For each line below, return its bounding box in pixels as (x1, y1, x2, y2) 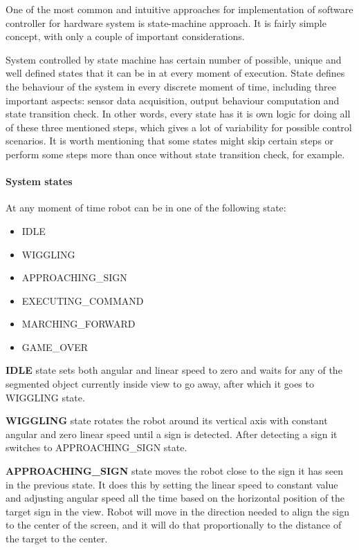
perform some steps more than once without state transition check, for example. (6, 146, 345, 161)
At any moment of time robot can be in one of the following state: (6, 200, 286, 215)
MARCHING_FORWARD (21, 316, 136, 331)
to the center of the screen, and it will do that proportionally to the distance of (6, 518, 342, 532)
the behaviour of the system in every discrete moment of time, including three (6, 79, 336, 93)
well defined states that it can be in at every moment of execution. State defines (6, 66, 345, 80)
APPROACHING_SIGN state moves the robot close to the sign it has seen (6, 464, 344, 478)
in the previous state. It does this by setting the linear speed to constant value (6, 477, 338, 491)
